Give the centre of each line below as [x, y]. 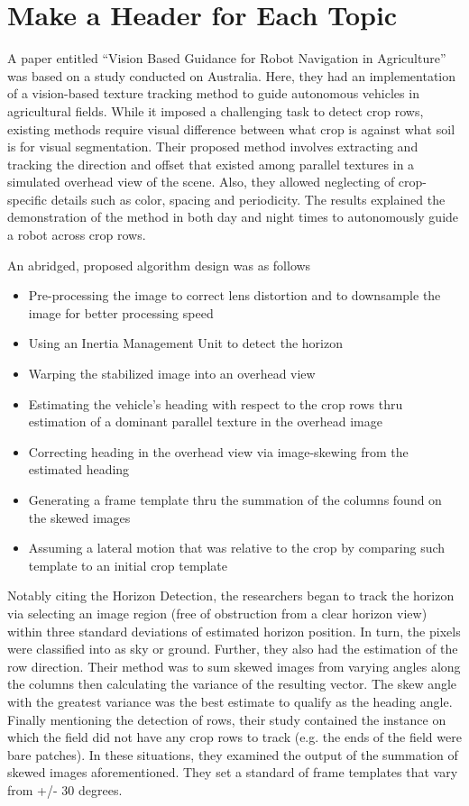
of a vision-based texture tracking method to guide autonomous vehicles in [213, 93]
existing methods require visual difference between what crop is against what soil [231, 128]
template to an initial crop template [128, 565]
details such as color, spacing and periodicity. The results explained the [248, 199]
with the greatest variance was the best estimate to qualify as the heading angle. [230, 701]
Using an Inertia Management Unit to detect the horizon [186, 343]
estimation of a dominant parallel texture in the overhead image [205, 421]
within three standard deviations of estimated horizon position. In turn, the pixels [234, 631]
